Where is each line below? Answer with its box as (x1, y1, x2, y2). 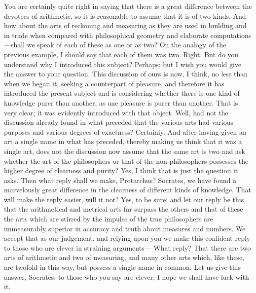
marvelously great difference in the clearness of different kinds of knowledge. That (4, 184, 251, 195)
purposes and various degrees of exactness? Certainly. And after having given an (4, 126, 247, 137)
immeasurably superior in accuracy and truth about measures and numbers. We (4, 223, 246, 233)
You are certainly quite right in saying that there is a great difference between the (4, 1, 252, 11)
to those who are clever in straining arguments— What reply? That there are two (4, 242, 251, 253)
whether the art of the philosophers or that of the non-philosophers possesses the (4, 155, 249, 166)
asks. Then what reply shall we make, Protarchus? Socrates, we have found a (4, 175, 237, 185)
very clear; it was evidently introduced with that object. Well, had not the (4, 107, 228, 117)
